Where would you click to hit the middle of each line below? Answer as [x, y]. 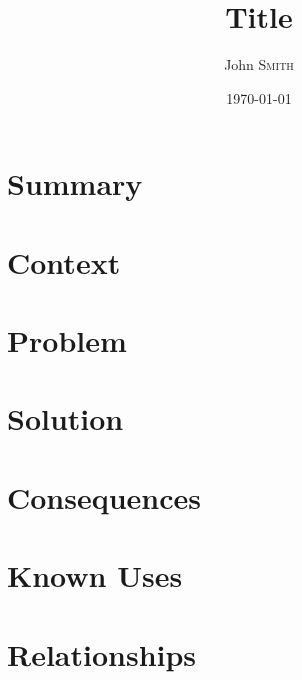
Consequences [104, 496]
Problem [67, 340]
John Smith [259, 64]
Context [64, 261]
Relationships [102, 653]
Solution [65, 418]
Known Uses [95, 575]
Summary [75, 183]
